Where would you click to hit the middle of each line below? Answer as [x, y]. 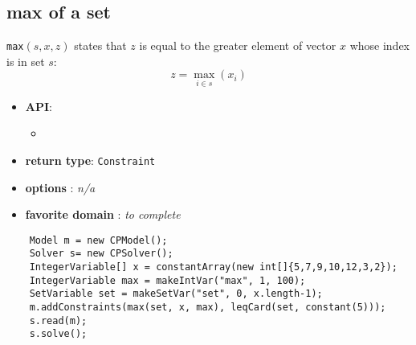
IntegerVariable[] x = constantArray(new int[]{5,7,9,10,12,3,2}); [213, 267]
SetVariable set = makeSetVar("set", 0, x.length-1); [176, 294]
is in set [26, 61]
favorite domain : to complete [103, 214]
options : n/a [60, 187]
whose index [379, 45]
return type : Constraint [90, 160]
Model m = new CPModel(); [98, 240]
